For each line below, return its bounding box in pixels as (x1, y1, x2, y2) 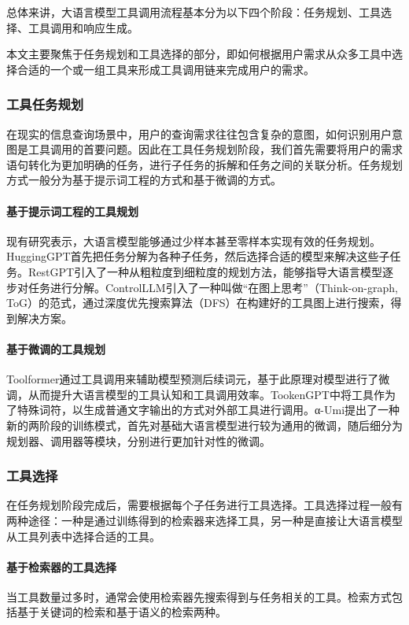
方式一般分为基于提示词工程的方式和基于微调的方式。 (6, 172, 282, 188)
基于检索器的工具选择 (6, 558, 116, 575)
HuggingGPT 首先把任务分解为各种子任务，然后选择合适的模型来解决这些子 (6, 248, 390, 264)
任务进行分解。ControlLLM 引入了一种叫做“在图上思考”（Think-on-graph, (28, 279, 398, 295)
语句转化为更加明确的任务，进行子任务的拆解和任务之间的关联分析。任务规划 (6, 156, 403, 172)
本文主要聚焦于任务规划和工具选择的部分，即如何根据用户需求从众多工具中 (6, 46, 392, 62)
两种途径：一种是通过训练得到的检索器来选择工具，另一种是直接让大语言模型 (6, 512, 403, 528)
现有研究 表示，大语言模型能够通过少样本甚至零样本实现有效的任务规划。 (6, 232, 381, 249)
